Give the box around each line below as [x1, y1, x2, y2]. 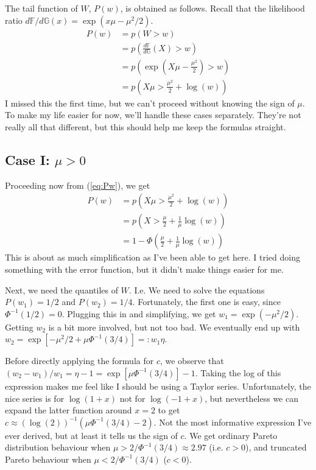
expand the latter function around [5, 404, 132, 416]
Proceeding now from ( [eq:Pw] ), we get [5, 178, 150, 191]
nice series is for [5, 391, 65, 404]
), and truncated [245, 441, 307, 454]
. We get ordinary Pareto [184, 429, 278, 441]
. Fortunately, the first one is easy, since [132, 295, 281, 308]
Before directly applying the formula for [5, 354, 154, 367]
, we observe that [160, 354, 224, 367]
